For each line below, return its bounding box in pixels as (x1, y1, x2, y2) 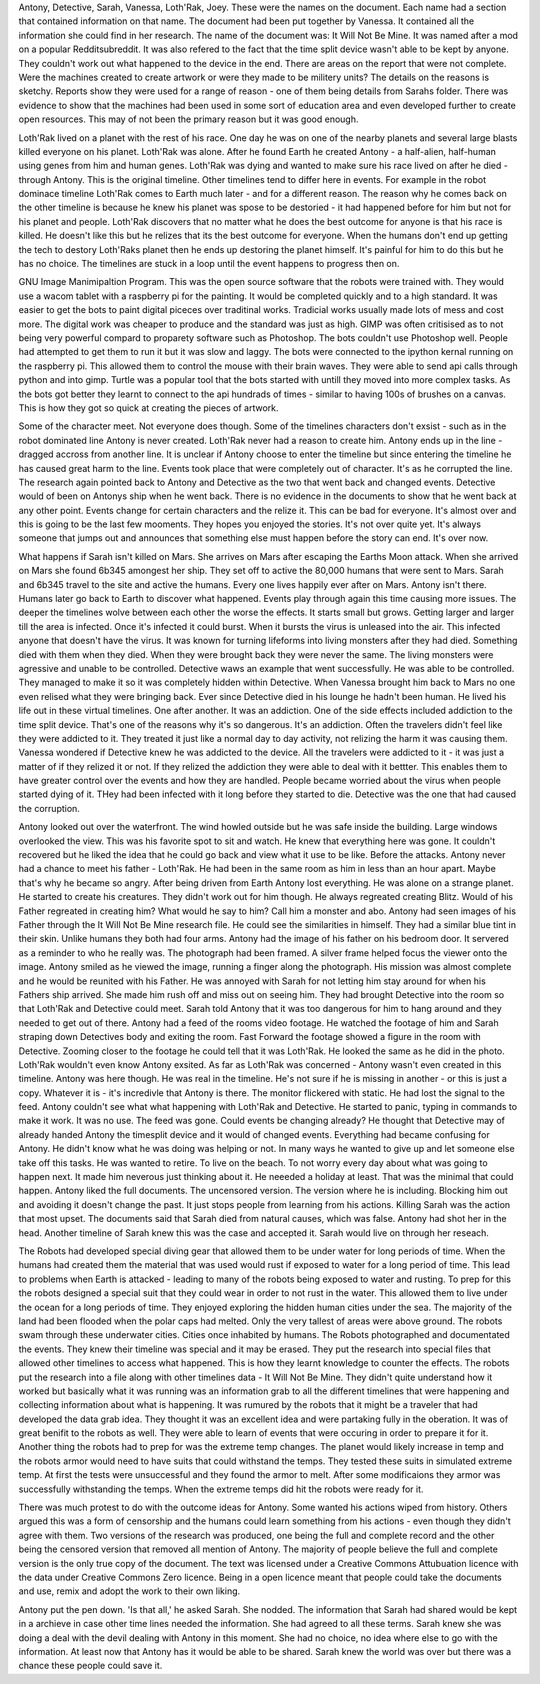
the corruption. (18, 802, 80, 814)
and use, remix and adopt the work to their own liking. (18, 1585, 241, 1597)
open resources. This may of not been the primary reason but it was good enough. (18, 113, 359, 125)
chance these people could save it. (18, 1660, 163, 1672)
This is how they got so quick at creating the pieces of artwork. (18, 401, 279, 414)
